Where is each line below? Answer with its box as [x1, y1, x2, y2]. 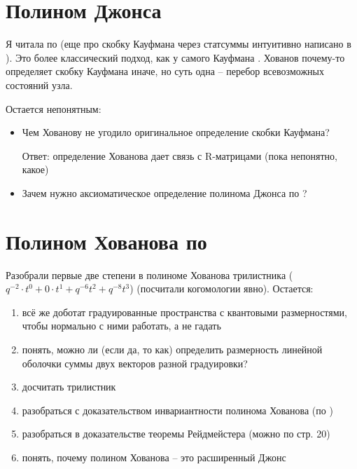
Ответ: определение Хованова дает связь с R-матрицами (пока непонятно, [22, 148, 338, 163]
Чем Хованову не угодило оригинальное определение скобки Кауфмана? [22, 125, 330, 140]
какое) [22, 162, 49, 177]
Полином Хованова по [6, 226, 207, 255]
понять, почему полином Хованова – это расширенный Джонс [22, 449, 286, 464]
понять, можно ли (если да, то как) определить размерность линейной [22, 341, 323, 356]
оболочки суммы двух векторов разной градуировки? [22, 355, 248, 370]
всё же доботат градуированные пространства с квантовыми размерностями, [22, 304, 347, 319]
